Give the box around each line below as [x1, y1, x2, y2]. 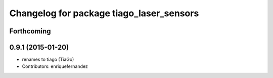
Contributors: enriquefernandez [22, 63, 88, 69]
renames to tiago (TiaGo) [22, 56, 74, 63]
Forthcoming [9, 27, 51, 35]
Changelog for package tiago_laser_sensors [9, 8, 199, 19]
